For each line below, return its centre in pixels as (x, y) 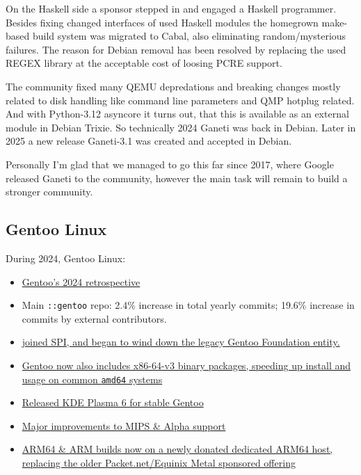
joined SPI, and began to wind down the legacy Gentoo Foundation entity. (181, 342)
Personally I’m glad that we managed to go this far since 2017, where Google (170, 164)
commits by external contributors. (94, 318)
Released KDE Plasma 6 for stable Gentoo (113, 402)
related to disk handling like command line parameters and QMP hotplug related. (180, 100)
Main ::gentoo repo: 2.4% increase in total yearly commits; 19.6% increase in (188, 305)
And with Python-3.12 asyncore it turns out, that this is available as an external (177, 114)
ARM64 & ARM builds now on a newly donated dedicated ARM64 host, (177, 449)
